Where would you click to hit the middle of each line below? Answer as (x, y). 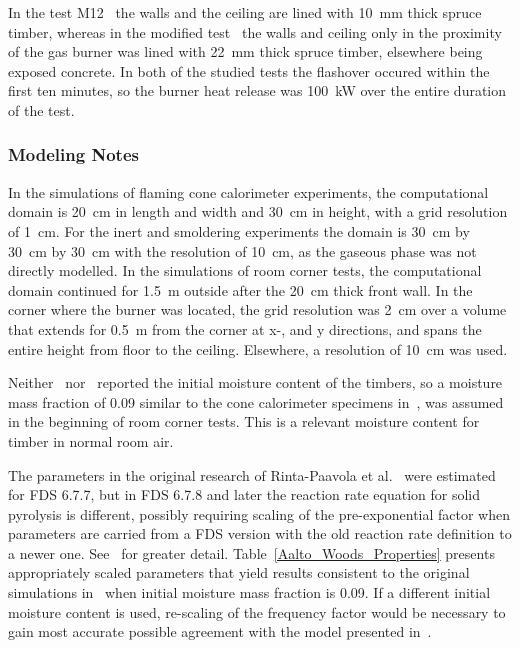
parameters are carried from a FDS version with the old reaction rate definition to (260, 533)
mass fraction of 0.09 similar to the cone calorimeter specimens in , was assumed (256, 401)
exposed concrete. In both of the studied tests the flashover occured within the (249, 70)
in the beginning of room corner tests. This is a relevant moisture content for (244, 421)
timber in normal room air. (91, 440)
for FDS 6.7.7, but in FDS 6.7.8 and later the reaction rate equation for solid (244, 494)
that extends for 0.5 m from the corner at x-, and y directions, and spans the (245, 328)
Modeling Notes (73, 154)
